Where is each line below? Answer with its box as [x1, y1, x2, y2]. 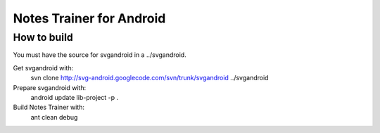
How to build [13, 31, 73, 44]
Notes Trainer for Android [13, 11, 166, 26]
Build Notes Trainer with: [13, 103, 84, 112]
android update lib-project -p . [30, 93, 119, 101]
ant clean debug [30, 113, 78, 121]
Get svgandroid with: [13, 63, 74, 72]
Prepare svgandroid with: [13, 83, 87, 91]
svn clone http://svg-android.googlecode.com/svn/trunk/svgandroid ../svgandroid [30, 74, 269, 82]
